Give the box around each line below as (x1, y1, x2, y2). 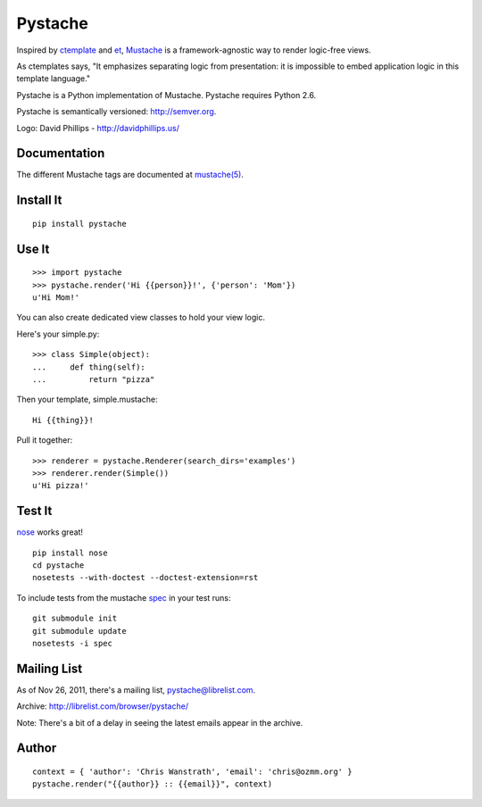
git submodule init (32, 613, 118, 624)
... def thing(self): (32, 362, 146, 372)
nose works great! (16, 527, 84, 537)
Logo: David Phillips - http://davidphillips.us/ (16, 122, 180, 133)
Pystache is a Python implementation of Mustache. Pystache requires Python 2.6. (16, 89, 317, 100)
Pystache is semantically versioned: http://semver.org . (16, 106, 217, 117)
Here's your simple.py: (16, 329, 100, 339)
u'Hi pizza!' (32, 480, 89, 491)
